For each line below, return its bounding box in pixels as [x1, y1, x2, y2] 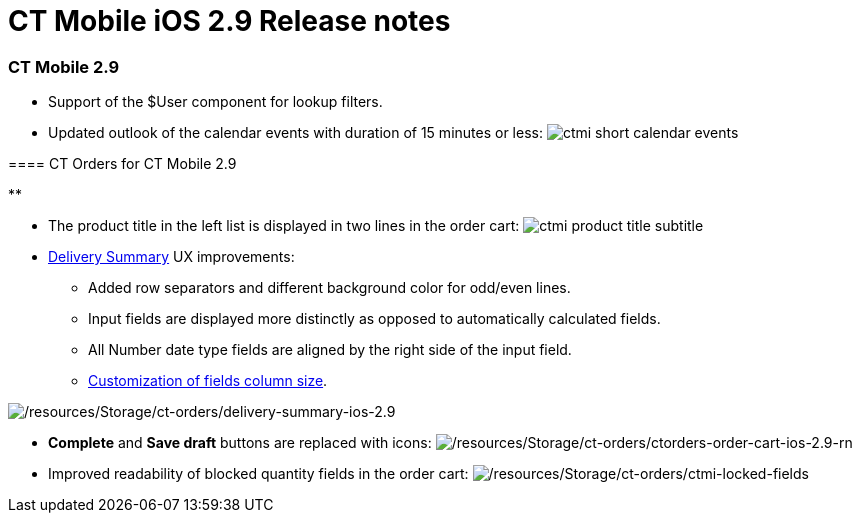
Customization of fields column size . [88, 372, 328, 390]
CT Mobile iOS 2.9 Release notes [8, 4, 451, 38]
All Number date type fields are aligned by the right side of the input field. [88, 341, 572, 359]
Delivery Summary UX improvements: [48, 248, 295, 266]
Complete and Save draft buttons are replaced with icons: [48, 434, 432, 452]
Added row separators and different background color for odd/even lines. [88, 279, 571, 297]
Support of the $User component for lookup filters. [48, 93, 383, 111]
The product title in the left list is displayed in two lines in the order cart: [48, 217, 520, 235]
